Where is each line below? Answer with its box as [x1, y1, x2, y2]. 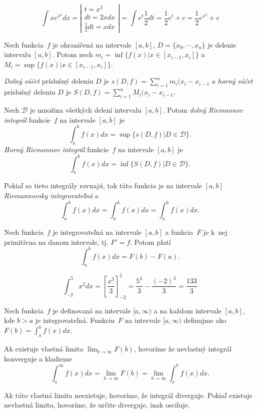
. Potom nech [52, 49, 93, 60]
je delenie [207, 39, 236, 50]
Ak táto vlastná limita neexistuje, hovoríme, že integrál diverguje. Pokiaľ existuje [4, 389, 252, 400]
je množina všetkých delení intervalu [29, 105, 141, 115]
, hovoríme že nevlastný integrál [133, 343, 231, 354]
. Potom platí [130, 236, 171, 247]
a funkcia [165, 226, 193, 237]
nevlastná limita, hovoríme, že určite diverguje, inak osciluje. [4, 399, 190, 410]
